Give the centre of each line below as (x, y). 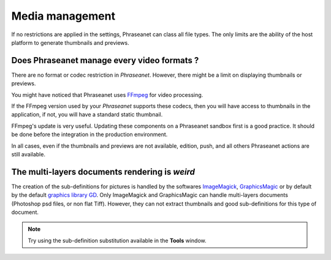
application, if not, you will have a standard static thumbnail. (87, 115)
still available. (29, 154)
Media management (63, 16)
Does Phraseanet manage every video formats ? (105, 60)
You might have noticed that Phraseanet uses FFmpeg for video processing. (107, 94)
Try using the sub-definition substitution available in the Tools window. (117, 240)
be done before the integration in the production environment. (89, 134)
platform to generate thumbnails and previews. (70, 42)
